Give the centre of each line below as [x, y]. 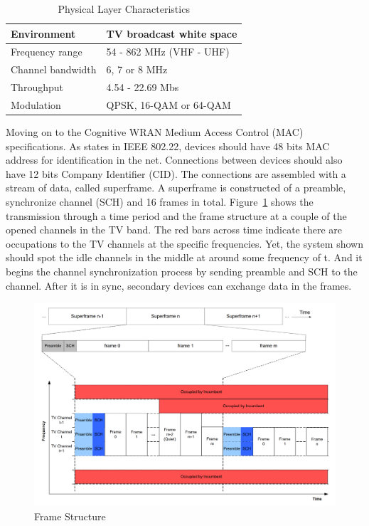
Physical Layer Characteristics [124, 9]
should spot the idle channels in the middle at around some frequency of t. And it [184, 257]
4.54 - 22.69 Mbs [143, 87]
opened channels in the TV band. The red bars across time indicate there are [174, 230]
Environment [43, 33]
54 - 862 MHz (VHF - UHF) [168, 52]
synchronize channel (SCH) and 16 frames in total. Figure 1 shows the [160, 202]
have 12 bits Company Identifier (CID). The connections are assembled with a [176, 173]
